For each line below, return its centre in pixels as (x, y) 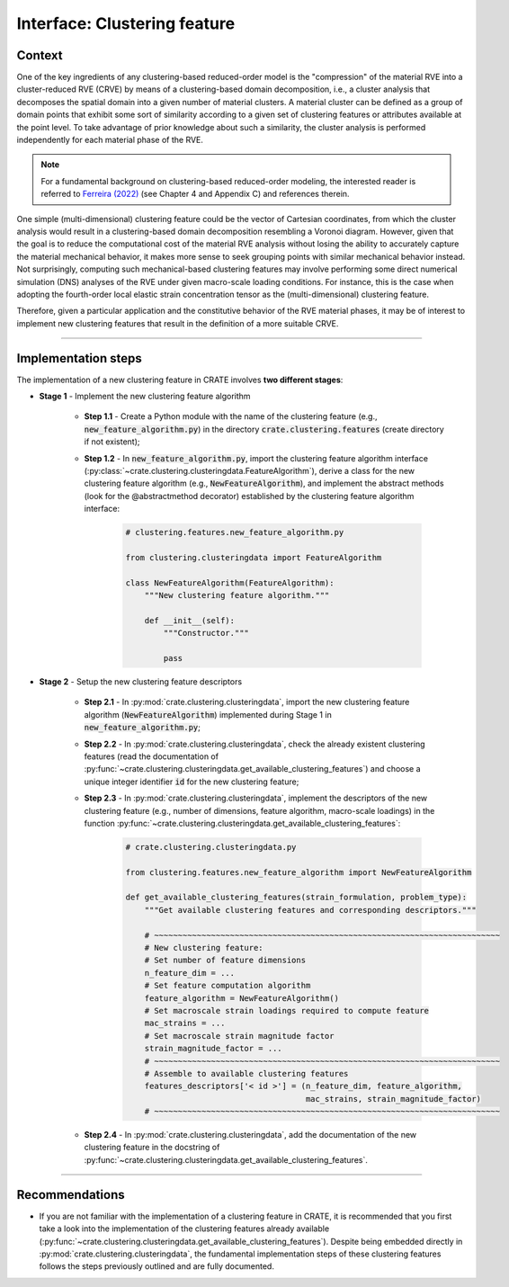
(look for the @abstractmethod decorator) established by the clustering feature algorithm (249, 496)
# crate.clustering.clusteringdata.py (211, 847)
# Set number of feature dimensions (225, 961)
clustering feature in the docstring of (152, 1148)
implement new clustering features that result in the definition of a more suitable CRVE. (178, 323)
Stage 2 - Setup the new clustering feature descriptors (141, 682)
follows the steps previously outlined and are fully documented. (156, 1266)
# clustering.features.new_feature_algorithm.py (235, 532)
